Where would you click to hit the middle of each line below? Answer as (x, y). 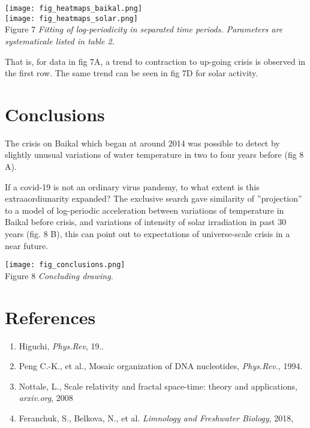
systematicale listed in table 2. (60, 41)
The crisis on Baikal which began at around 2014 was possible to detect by (142, 143)
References (50, 317)
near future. (27, 245)
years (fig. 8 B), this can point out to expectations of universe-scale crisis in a (148, 233)
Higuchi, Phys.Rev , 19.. (61, 345)
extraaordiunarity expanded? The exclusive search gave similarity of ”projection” (154, 198)
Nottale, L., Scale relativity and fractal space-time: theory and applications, (158, 386)
